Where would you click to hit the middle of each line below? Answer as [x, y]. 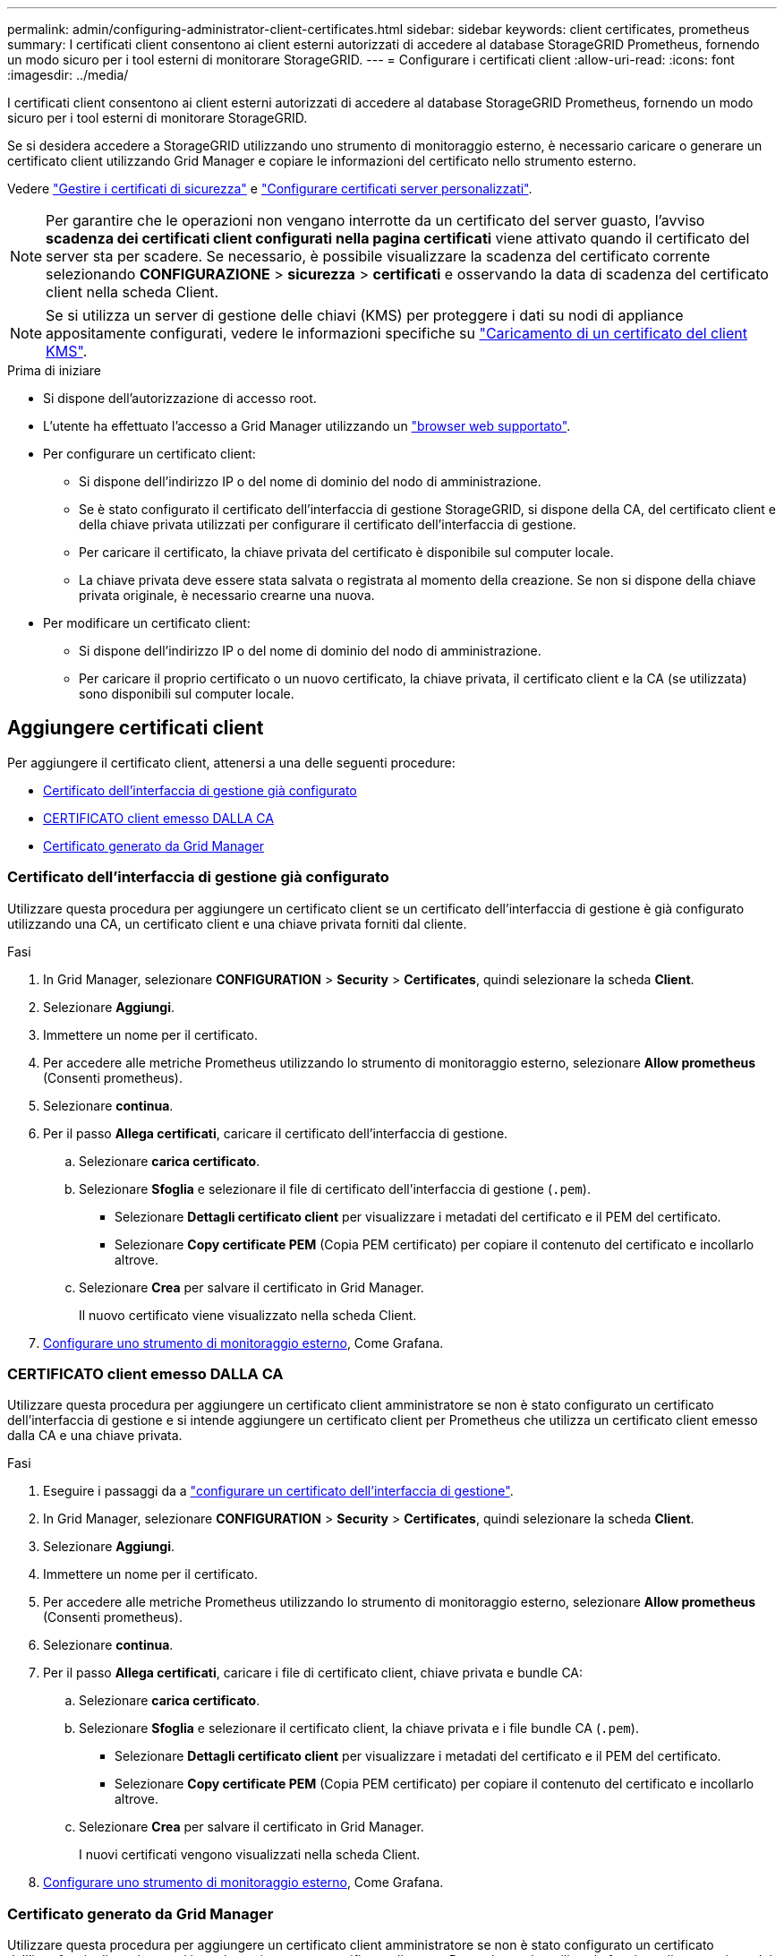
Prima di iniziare [54, 370]
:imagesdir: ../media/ [68, 75]
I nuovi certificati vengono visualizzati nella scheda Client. [250, 1855]
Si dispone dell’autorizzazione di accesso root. [180, 398]
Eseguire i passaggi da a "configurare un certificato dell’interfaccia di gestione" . [278, 1491]
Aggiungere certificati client [136, 728]
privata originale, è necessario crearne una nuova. [227, 595]
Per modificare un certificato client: [147, 623]
